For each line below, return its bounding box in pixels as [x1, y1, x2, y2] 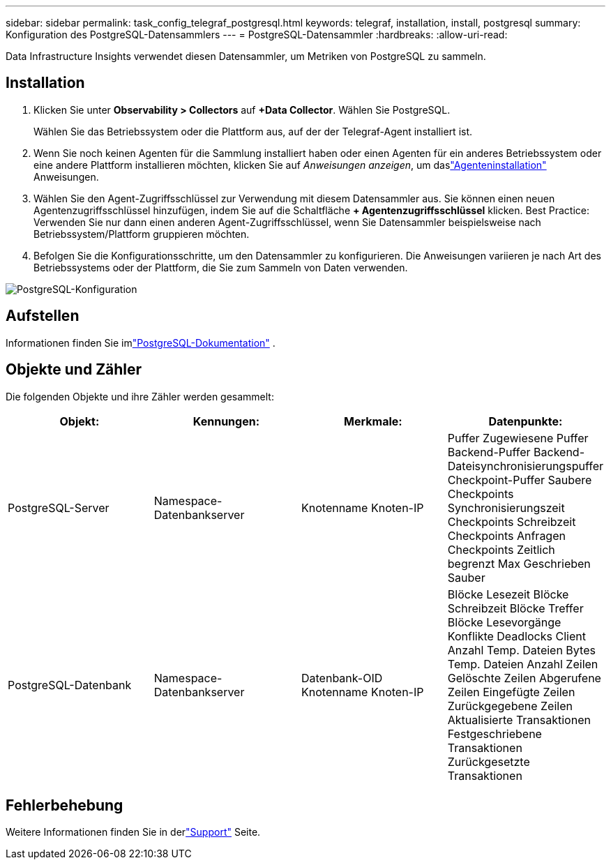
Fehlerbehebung [6, 796, 123, 814]
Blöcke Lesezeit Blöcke [447, 587, 569, 601]
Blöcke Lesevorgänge [447, 615, 561, 629]
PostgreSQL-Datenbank [8, 677, 132, 692]
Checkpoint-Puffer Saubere [447, 472, 592, 487]
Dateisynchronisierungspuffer [447, 458, 603, 473]
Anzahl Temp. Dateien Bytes [447, 642, 596, 657]
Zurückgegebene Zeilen [447, 698, 573, 713]
